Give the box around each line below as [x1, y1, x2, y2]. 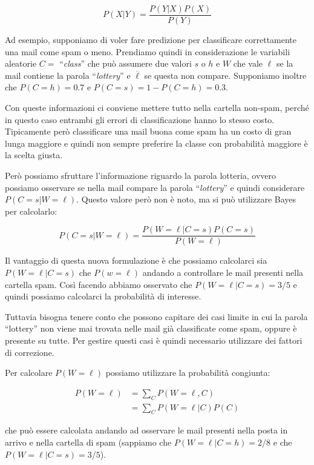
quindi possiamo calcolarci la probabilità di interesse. [5, 290, 201, 303]
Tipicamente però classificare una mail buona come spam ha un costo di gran [5, 125, 292, 138]
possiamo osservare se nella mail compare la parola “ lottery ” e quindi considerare [5, 181, 305, 193]
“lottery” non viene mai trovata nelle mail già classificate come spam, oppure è [5, 322, 297, 335]
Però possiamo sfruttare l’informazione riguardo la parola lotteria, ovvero [5, 169, 276, 181]
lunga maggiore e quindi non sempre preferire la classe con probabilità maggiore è [5, 136, 308, 149]
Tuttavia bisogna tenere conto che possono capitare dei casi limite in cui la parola [5, 310, 308, 323]
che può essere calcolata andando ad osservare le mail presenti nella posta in [5, 424, 288, 437]
